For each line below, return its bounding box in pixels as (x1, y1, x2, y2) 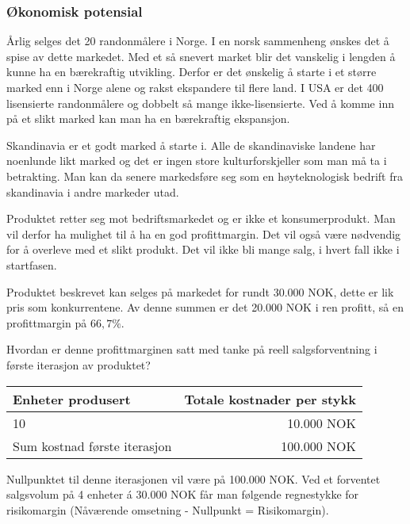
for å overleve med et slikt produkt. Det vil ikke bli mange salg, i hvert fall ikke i (6, 241, 400, 258)
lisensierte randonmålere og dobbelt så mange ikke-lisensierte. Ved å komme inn (6, 94, 394, 111)
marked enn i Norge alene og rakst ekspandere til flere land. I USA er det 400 (6, 79, 384, 95)
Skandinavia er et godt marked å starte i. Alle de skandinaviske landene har (6, 136, 376, 153)
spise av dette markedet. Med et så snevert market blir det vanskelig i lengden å (6, 48, 396, 64)
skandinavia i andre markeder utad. (6, 183, 179, 200)
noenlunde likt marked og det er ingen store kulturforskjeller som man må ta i (6, 152, 387, 169)
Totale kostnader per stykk (184, 389, 356, 408)
